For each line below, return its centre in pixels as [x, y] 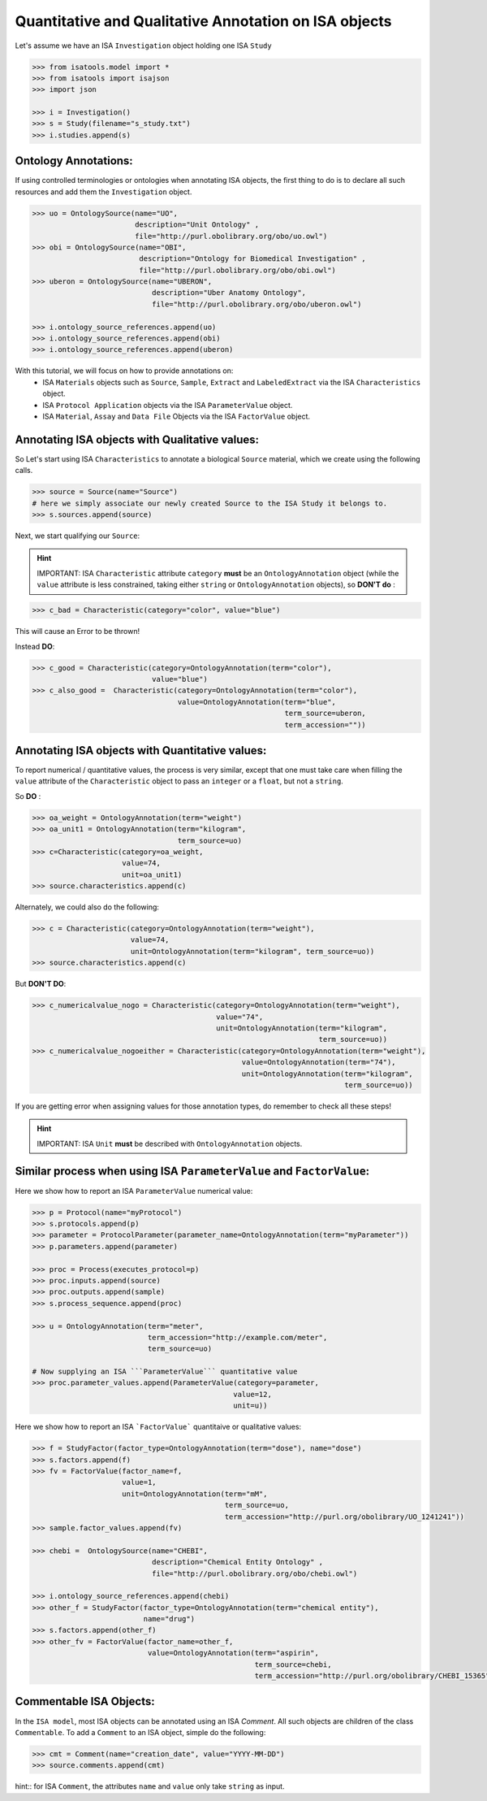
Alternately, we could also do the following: [87, 907]
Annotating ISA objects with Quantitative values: [141, 751]
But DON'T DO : [41, 984]
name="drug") [169, 1619]
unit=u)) [250, 1406]
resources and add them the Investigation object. [103, 192]
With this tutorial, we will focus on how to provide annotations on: [124, 371]
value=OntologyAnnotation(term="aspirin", [233, 1653]
